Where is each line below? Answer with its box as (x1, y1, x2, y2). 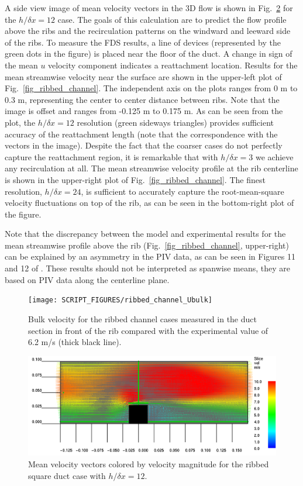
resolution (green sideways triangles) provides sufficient (77, 116, 274, 128)
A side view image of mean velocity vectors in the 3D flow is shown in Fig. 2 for (5, 2, 293, 13)
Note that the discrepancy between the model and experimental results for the (5, 228, 286, 240)
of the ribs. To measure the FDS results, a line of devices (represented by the (5, 36, 281, 48)
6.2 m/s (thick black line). (28, 336, 122, 348)
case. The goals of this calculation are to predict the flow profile (57, 13, 287, 25)
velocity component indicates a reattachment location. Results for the (48, 58, 298, 71)
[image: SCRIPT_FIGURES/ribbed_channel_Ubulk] (28, 296, 212, 305)
